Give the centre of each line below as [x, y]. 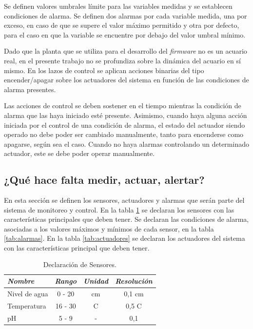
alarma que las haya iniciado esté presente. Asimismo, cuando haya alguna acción [126, 115]
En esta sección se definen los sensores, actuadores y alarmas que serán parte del [124, 200]
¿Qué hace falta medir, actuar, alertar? [104, 180]
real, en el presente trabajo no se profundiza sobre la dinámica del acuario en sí [122, 60]
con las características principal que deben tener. [77, 248]
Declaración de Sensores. [80, 264]
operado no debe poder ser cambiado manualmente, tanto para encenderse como [124, 134]
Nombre [21, 281]
